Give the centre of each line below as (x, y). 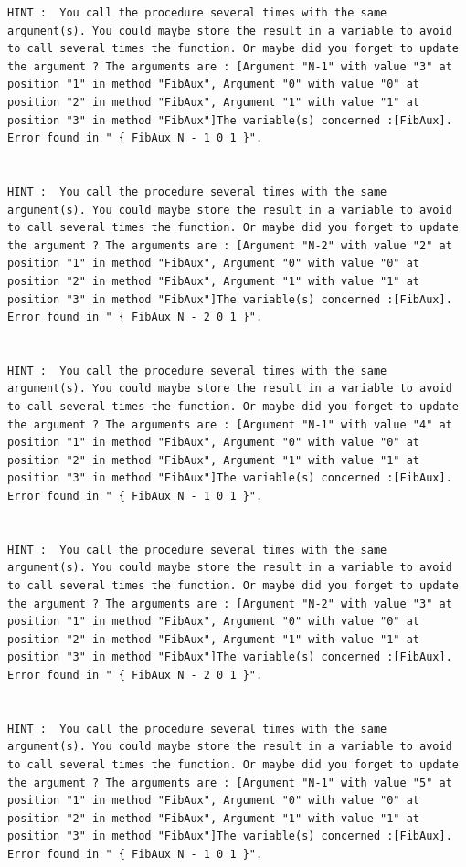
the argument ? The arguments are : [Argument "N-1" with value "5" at (230, 782)
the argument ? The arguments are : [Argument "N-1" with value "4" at (230, 424)
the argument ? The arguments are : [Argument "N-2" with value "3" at (230, 603)
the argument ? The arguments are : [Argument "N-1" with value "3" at (230, 66)
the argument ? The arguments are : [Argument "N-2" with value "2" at (230, 245)
